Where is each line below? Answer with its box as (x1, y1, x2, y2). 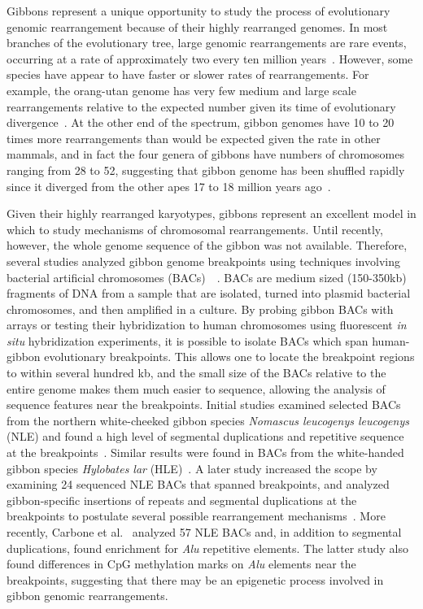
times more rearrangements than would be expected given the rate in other (7, 129, 381, 146)
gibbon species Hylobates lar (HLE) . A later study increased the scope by (7, 459, 377, 476)
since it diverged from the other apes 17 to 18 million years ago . (7, 177, 331, 194)
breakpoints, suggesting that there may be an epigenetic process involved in (7, 571, 384, 588)
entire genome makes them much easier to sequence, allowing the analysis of (7, 380, 386, 397)
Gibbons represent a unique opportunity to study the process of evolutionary (7, 2, 390, 19)
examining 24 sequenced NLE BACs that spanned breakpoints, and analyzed (7, 476, 390, 493)
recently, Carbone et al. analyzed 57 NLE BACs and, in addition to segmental (7, 524, 402, 540)
